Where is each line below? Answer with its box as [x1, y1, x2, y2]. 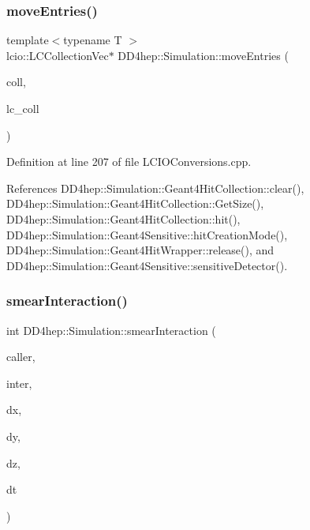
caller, [6, 348, 35, 365]
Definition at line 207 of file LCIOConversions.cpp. [6, 153, 252, 170]
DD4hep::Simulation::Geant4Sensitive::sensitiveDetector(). [6, 257, 288, 273]
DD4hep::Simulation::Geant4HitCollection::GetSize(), [6, 195, 264, 212]
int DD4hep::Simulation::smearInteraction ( [6, 321, 216, 338]
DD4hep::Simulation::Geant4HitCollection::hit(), [6, 210, 241, 227]
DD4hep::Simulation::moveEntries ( [118, 47, 289, 63]
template [6, 32, 49, 48]
